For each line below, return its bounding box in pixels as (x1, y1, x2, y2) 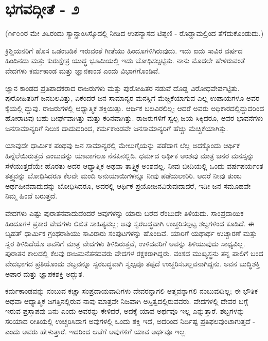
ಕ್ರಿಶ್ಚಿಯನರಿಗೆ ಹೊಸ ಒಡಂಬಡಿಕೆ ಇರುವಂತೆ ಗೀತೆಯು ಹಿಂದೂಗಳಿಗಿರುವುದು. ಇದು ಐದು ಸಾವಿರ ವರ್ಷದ (5, 45, 243, 56)
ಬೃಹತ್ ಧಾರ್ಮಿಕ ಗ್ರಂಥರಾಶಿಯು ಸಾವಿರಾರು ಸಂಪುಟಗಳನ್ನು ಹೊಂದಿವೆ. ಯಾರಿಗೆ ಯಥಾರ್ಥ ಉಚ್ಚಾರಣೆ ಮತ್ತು (5, 228, 257, 239)
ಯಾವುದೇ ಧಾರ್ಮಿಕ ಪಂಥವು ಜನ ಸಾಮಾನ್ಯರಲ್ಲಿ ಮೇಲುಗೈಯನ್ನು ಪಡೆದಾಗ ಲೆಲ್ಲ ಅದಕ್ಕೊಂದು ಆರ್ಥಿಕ (5, 140, 240, 151)
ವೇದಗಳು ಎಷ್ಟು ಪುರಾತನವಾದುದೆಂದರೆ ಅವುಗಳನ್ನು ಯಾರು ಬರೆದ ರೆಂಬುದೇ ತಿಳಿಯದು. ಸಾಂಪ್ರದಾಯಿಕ (5, 208, 244, 219)
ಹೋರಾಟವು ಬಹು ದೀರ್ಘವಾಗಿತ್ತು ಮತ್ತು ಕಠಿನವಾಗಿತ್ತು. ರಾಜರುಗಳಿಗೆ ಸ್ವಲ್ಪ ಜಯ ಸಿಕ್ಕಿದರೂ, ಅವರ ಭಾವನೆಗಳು (5, 113, 263, 123)
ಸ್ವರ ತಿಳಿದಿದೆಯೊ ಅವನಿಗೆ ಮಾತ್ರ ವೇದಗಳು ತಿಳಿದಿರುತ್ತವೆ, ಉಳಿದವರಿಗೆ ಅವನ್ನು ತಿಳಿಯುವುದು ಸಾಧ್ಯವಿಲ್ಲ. (5, 238, 245, 248)
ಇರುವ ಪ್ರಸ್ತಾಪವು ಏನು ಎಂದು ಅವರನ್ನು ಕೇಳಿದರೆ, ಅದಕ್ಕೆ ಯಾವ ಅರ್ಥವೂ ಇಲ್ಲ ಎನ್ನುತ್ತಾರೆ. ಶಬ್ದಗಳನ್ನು (5, 306, 245, 316)
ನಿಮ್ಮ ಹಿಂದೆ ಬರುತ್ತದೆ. (5, 190, 58, 201)
